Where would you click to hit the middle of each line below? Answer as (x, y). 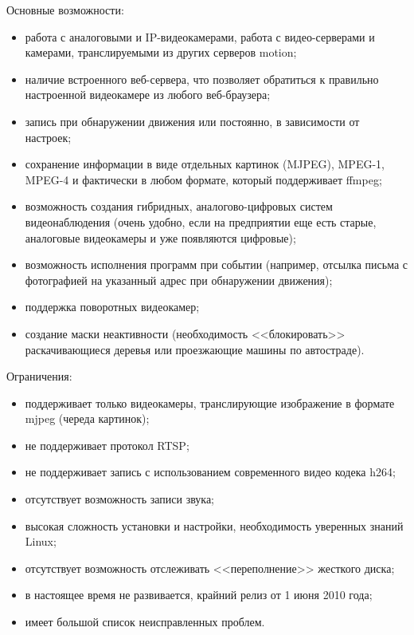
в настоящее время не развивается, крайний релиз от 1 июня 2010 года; (199, 595)
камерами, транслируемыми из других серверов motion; (161, 52)
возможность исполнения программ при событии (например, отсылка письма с (217, 264)
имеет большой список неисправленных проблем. (145, 622)
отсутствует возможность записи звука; (120, 499)
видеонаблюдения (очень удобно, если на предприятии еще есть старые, (201, 221)
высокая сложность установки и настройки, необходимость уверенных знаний (214, 525)
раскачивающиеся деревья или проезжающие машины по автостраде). (195, 349)
